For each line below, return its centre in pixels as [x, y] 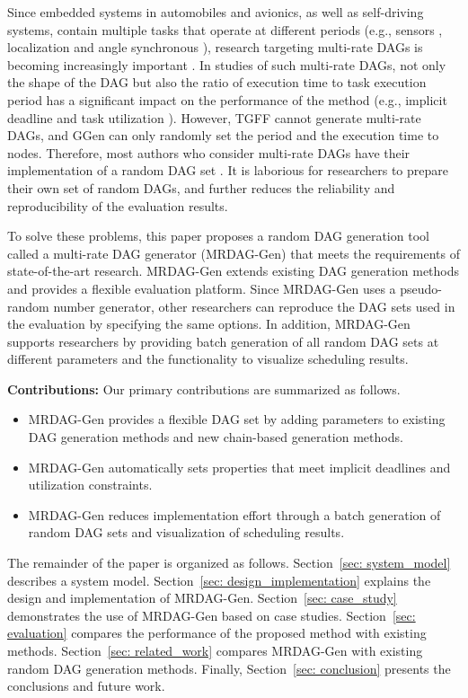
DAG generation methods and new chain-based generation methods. [216, 437]
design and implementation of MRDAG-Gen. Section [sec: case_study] [202, 598]
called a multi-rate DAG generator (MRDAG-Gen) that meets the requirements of [234, 253]
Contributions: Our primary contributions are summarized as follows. [204, 389]
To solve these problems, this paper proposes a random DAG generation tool [218, 236]
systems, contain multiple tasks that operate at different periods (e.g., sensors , [225, 29]
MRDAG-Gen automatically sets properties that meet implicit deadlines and [239, 467]
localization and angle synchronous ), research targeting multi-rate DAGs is [215, 47]
